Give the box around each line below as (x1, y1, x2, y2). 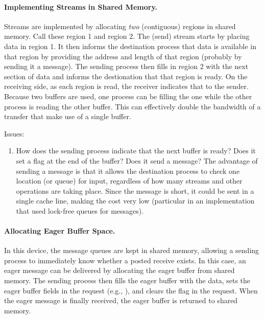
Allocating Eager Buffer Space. (4, 225, 115, 236)
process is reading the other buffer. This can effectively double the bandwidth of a (4, 101, 261, 111)
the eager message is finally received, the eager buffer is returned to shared (4, 295, 238, 306)
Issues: (4, 128, 25, 139)
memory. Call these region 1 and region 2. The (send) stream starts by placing (4, 31, 250, 41)
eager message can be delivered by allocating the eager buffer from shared (4, 265, 235, 276)
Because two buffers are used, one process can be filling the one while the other (4, 90, 252, 101)
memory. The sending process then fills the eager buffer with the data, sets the (4, 275, 251, 286)
